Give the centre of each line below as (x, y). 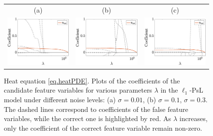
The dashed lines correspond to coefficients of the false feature (96, 109)
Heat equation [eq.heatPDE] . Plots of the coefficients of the (92, 80)
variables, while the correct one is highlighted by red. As (88, 118)
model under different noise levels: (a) (60, 100)
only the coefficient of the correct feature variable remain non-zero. (103, 128)
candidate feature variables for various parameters (78, 90)
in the (169, 90)
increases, (193, 118)
